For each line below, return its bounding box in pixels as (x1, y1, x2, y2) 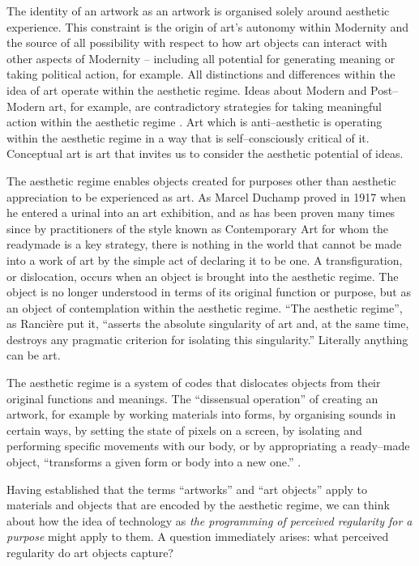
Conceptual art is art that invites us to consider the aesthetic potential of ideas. (6, 145, 404, 162)
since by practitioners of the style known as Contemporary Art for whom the (6, 219, 389, 236)
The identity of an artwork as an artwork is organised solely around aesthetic (6, 2, 390, 19)
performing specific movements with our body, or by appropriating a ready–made (6, 437, 410, 454)
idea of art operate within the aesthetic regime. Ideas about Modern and (6, 81, 367, 98)
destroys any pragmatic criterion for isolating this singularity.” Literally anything (6, 330, 408, 347)
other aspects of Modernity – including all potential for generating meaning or (6, 49, 395, 66)
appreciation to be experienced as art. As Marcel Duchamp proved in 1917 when (6, 188, 406, 205)
